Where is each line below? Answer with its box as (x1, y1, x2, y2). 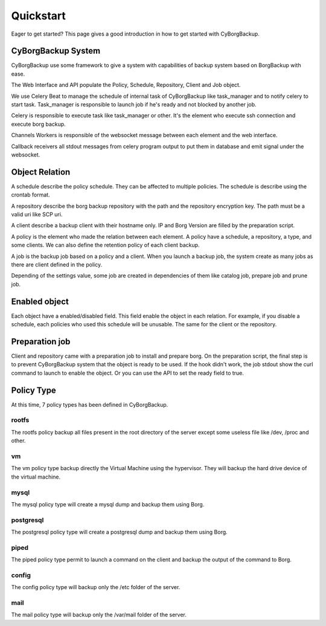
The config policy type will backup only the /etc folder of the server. (11, 584, 181, 591)
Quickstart (11, 9, 66, 22)
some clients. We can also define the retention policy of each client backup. (11, 242, 200, 249)
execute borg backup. (11, 120, 66, 127)
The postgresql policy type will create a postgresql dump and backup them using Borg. (11, 529, 228, 536)
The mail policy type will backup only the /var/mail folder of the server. (11, 611, 187, 619)
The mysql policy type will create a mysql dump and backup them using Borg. (11, 500, 205, 508)
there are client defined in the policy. (11, 261, 103, 268)
